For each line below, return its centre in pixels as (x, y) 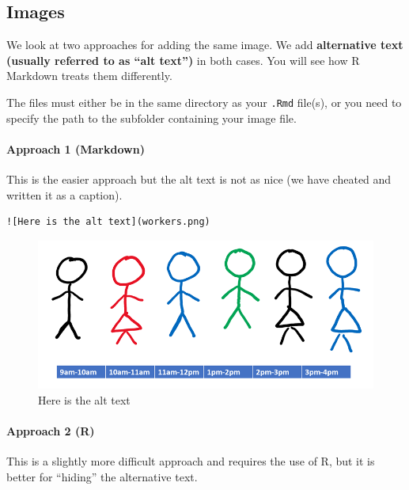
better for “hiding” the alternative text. (102, 476)
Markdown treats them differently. (89, 76)
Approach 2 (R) (51, 430)
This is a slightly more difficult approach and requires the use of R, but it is (191, 461)
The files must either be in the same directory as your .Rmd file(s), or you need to (204, 102)
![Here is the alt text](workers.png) (108, 222)
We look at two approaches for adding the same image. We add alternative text (205, 45)
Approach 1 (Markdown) (76, 148)
